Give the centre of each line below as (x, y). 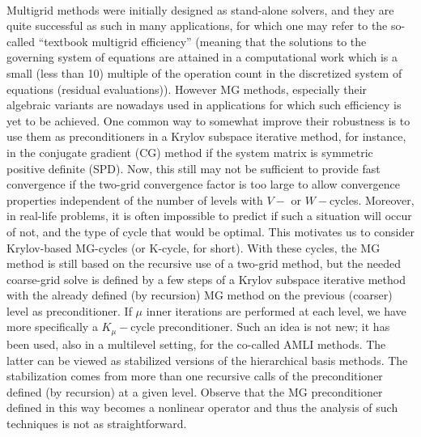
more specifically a (52, 327)
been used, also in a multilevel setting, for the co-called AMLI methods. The (196, 344)
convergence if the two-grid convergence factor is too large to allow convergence (203, 184)
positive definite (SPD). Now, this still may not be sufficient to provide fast (193, 168)
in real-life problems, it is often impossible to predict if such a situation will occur (209, 216)
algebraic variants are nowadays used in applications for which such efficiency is (204, 105)
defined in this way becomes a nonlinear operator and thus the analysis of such (202, 407)
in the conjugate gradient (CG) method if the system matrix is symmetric (190, 152)
